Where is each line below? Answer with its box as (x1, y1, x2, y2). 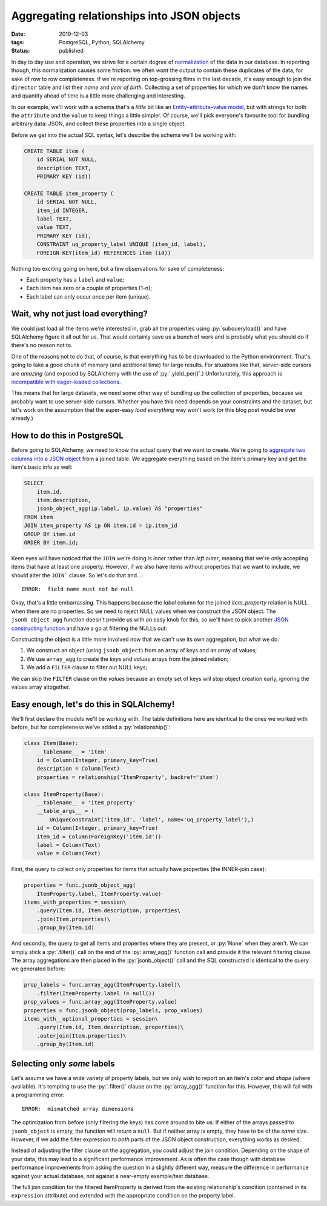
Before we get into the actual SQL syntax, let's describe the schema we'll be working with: (11, 131, 237, 139)
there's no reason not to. (11, 342, 73, 349)
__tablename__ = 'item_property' (36, 799, 136, 806)
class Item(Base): (24, 740, 79, 747)
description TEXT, (36, 164, 91, 171)
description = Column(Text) (36, 765, 121, 772)
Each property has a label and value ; (26, 276, 124, 283)
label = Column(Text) (36, 841, 101, 848)
